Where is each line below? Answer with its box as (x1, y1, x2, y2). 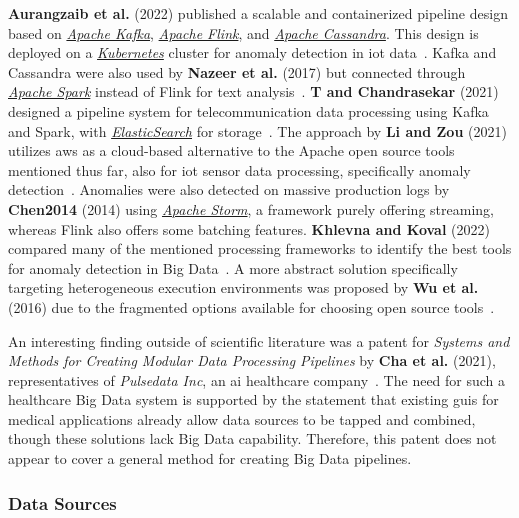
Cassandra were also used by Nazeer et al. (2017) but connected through (8, 61, 466, 82)
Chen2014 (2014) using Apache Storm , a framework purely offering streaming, (8, 198, 494, 219)
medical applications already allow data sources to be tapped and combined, (8, 408, 476, 429)
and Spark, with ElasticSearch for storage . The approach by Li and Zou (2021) (8, 120, 507, 141)
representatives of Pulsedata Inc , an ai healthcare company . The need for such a (8, 369, 506, 390)
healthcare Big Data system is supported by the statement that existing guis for (8, 389, 499, 410)
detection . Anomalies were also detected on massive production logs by (8, 179, 450, 200)
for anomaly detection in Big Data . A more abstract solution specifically (8, 257, 458, 278)
